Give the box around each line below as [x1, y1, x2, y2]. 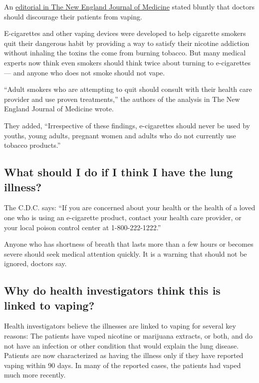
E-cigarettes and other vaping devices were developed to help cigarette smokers [4, 28, 246, 38]
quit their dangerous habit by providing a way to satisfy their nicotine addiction [4, 37, 250, 48]
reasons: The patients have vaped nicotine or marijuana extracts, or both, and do [4, 331, 253, 341]
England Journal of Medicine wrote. [4, 103, 114, 114]
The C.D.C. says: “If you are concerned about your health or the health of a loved [4, 202, 256, 213]
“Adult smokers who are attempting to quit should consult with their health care [4, 84, 252, 94]
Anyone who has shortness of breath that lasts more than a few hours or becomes [4, 239, 254, 249]
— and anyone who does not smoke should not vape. [4, 67, 165, 77]
